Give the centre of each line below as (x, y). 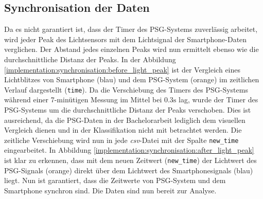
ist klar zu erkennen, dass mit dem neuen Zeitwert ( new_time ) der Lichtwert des (130, 160)
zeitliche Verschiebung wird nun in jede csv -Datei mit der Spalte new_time (121, 140)
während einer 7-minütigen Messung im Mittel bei (83, 99)
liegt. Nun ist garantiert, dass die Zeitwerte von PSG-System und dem (115, 180)
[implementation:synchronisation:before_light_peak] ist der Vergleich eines (122, 69)
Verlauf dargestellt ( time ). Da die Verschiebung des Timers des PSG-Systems (126, 89)
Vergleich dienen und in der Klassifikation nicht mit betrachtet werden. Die (123, 130)
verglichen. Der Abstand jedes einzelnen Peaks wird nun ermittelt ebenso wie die (131, 49)
